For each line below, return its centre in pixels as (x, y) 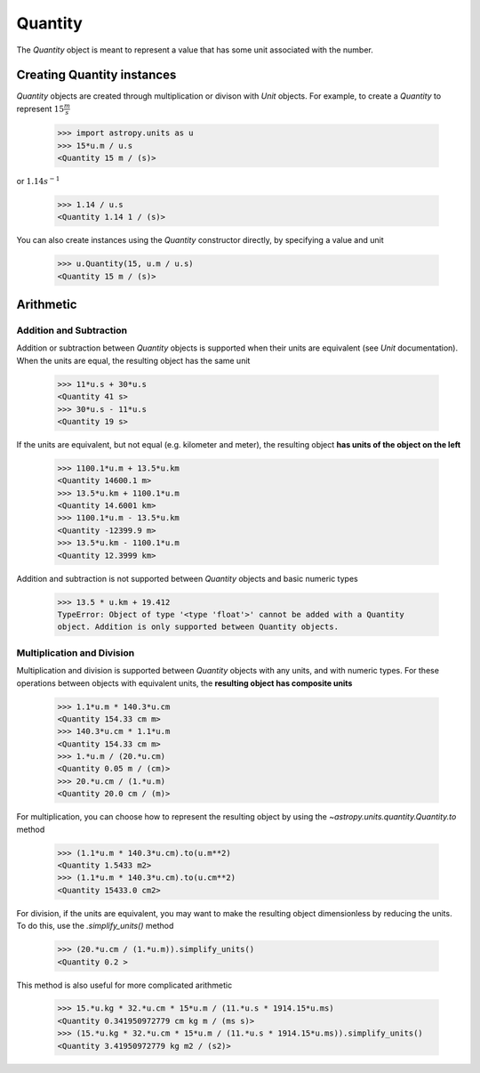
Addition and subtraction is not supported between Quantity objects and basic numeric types (188, 578)
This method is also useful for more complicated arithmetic (124, 985)
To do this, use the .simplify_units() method (95, 926)
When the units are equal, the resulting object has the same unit (133, 360)
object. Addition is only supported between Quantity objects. (198, 627)
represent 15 (40, 109)
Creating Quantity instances (96, 75)
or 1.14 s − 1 (38, 180)
